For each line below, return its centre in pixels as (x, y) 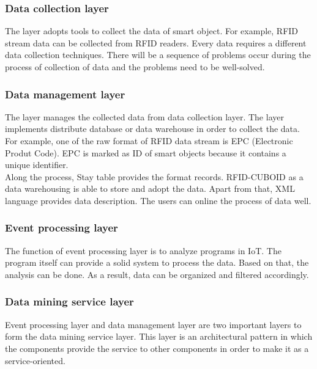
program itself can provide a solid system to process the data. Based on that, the (157, 262)
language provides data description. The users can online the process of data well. (158, 200)
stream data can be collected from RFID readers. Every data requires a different (156, 42)
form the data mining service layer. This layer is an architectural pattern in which (159, 336)
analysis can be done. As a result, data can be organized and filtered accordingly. (157, 274)
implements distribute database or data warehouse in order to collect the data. (152, 129)
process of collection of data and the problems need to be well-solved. (135, 67)
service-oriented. (35, 360)
